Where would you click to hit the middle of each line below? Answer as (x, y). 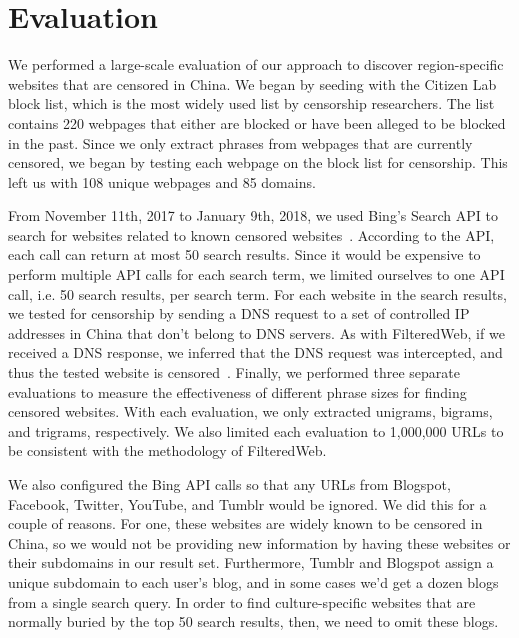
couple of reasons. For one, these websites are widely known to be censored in (245, 523)
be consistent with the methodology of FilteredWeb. (167, 450)
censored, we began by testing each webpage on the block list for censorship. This (258, 162)
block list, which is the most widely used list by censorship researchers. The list (251, 103)
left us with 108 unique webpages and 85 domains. (162, 181)
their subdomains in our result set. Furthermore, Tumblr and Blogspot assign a (251, 562)
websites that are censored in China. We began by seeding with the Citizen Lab (252, 83)
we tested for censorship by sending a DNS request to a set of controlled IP (239, 313)
